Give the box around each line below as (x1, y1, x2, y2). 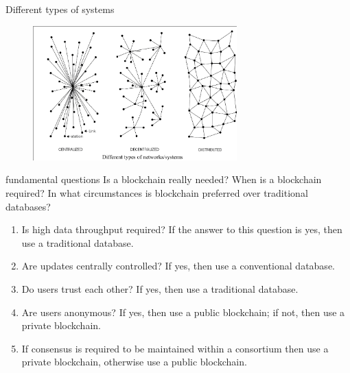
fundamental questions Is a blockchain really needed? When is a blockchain (5, 172, 322, 186)
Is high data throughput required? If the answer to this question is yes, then (21, 222, 342, 237)
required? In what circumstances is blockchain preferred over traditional (5, 186, 308, 200)
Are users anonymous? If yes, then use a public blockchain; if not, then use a (21, 304, 345, 319)
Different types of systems (5, 2, 115, 16)
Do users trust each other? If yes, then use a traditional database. (21, 282, 299, 296)
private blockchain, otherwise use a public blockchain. (21, 354, 247, 369)
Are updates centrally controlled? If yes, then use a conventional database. (21, 258, 335, 273)
